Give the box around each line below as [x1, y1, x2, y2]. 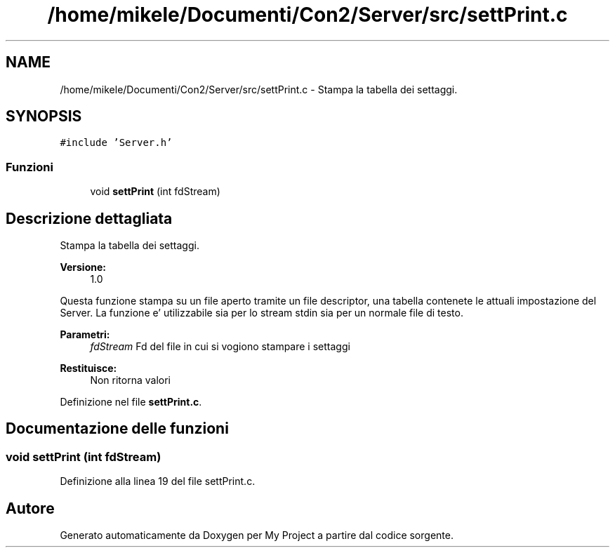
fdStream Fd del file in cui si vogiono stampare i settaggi [90, 340, 350, 353]
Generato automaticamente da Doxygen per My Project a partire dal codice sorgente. [60, 529, 454, 542]
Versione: [60, 261, 106, 274]
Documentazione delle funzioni [6, 420, 229, 438]
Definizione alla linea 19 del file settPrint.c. [60, 475, 256, 488]
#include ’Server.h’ [60, 137, 173, 149]
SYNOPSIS [6, 107, 82, 126]
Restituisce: [60, 362, 117, 375]
